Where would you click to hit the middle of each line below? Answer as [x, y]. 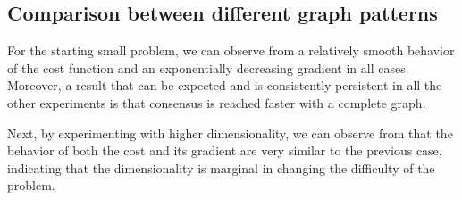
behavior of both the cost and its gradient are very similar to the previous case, [225, 150]
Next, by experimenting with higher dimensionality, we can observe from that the [230, 133]
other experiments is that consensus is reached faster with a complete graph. [217, 102]
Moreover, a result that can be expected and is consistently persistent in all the [225, 85]
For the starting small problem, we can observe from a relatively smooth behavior [231, 50]
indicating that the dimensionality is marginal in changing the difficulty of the [221, 167]
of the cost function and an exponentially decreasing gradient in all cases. [208, 67]
